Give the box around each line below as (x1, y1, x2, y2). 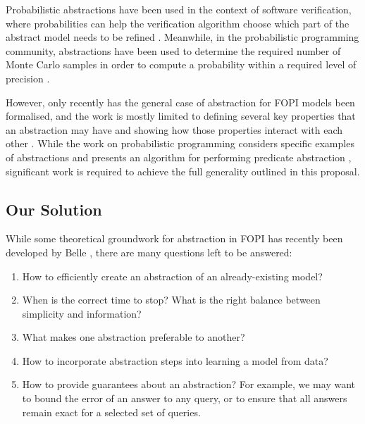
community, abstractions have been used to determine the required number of (6, 43, 341, 58)
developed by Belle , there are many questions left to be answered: (6, 244, 292, 259)
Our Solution (6, 198, 102, 220)
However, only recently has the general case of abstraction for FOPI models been (6, 94, 355, 109)
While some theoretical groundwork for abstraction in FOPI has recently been (6, 231, 343, 246)
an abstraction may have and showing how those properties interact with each (6, 122, 343, 137)
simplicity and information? (22, 306, 142, 320)
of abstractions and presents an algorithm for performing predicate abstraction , (6, 149, 352, 164)
